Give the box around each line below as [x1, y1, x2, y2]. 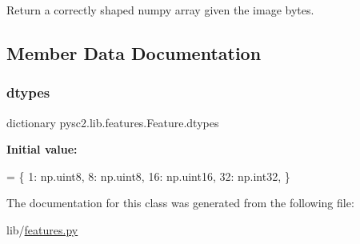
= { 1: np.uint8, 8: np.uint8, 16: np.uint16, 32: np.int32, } [6, 167, 290, 184]
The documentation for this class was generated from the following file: [6, 194, 354, 211]
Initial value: [6, 141, 78, 158]
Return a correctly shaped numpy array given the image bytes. [6, 2, 314, 18]
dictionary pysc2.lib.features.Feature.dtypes [6, 114, 219, 130]
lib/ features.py [6, 221, 78, 238]
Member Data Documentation [6, 40, 262, 65]
